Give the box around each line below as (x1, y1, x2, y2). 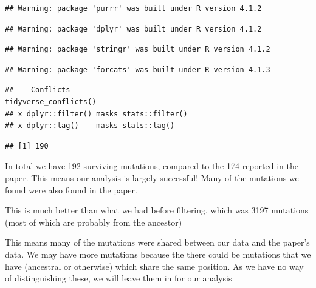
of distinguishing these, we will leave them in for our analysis (5, 272, 232, 284)
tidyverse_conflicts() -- (5, 97, 109, 106)
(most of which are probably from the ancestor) (5, 215, 182, 228)
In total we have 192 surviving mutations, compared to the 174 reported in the (5, 159, 298, 172)
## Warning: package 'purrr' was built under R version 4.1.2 (5, 4, 262, 13)
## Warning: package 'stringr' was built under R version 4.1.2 (5, 45, 270, 54)
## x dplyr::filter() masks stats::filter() (5, 109, 188, 118)
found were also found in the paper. (5, 183, 137, 196)
